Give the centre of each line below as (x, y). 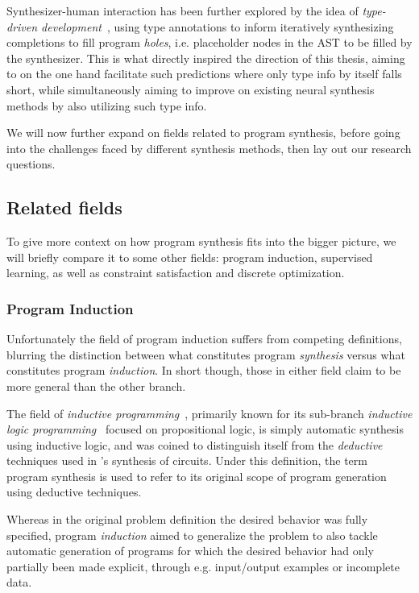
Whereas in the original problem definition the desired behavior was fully (187, 519)
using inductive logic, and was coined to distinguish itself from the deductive (195, 444)
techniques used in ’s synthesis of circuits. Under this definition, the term (187, 460)
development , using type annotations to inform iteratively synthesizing (218, 26)
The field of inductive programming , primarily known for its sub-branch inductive (209, 413)
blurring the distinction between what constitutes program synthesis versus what (206, 354)
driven (22, 26)
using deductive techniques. (74, 492)
